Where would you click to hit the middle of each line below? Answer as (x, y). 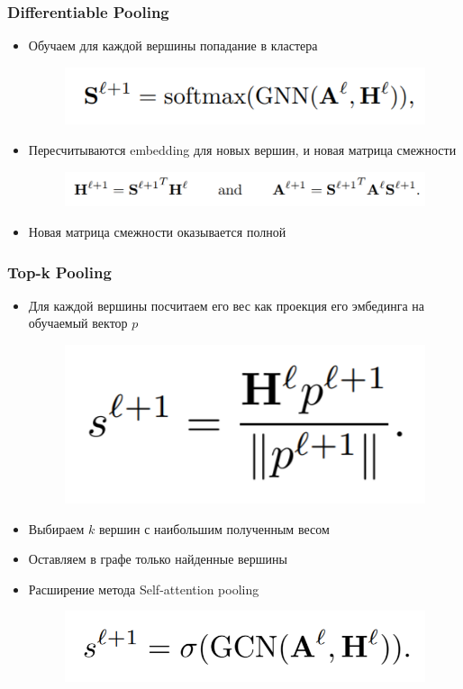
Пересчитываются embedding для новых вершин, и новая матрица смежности (242, 150)
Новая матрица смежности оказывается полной (157, 232)
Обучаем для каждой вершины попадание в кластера (173, 45)
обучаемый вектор (78, 323)
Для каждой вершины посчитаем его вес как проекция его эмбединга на (226, 305)
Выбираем (56, 528)
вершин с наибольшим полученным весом (214, 528)
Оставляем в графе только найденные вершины (158, 559)
